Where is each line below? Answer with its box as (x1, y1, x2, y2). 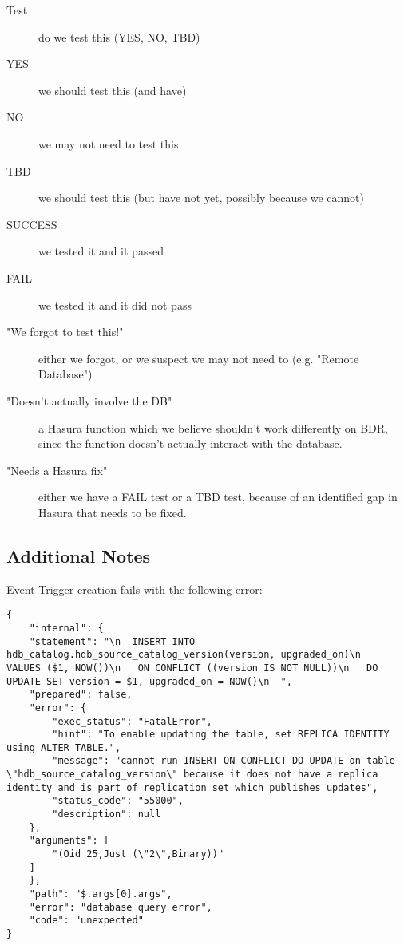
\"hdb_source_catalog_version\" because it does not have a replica (6, 769, 378, 781)
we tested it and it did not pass (38, 296, 192, 313)
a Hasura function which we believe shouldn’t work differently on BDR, (38, 419, 388, 436)
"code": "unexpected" (29, 915, 144, 927)
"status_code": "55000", (52, 795, 184, 807)
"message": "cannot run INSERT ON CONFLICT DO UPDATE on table (52, 755, 395, 767)
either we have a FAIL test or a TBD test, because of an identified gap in (38, 488, 398, 505)
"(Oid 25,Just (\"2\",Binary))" (52, 848, 224, 860)
